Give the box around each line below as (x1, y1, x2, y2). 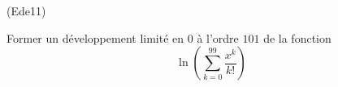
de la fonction (263, 29, 331, 46)
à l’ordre (197, 29, 239, 46)
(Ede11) (6, 2, 46, 19)
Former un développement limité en (6, 29, 184, 46)
